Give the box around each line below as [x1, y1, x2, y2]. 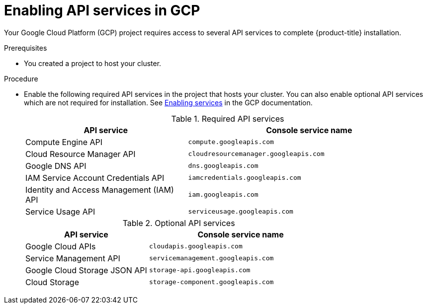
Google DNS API [25, 160, 86, 171]
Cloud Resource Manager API [25, 149, 136, 159]
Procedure [4, 74, 38, 83]
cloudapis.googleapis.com [149, 242, 243, 250]
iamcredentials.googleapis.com [188, 174, 301, 182]
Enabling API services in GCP [4, 2, 200, 19]
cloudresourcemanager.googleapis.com [188, 150, 325, 158]
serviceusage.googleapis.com [188, 208, 293, 216]
